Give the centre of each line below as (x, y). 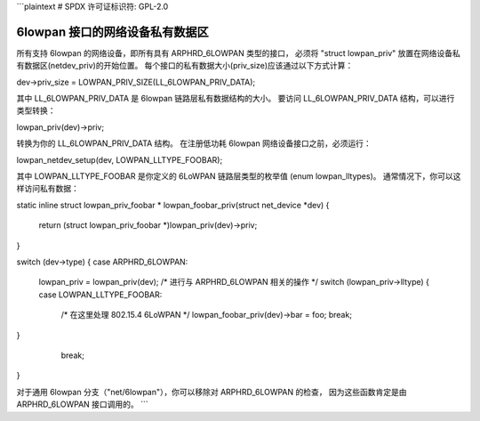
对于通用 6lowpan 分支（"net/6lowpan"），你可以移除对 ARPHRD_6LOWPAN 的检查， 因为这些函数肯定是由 (212, 392)
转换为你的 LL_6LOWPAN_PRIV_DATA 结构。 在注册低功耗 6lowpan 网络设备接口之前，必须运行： (194, 143)
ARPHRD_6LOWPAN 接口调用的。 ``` (82, 404)
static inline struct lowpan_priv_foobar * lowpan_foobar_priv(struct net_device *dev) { (173, 205)
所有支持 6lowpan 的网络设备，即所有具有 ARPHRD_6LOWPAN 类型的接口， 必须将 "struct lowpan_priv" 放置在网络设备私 (239, 53)
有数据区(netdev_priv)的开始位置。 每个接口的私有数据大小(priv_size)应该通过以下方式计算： (185, 66)
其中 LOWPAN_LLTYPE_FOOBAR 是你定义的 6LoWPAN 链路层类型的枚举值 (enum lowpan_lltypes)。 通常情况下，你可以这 (239, 176)
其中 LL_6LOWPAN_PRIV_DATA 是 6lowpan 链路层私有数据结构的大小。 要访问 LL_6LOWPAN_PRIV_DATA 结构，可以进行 (236, 99)
